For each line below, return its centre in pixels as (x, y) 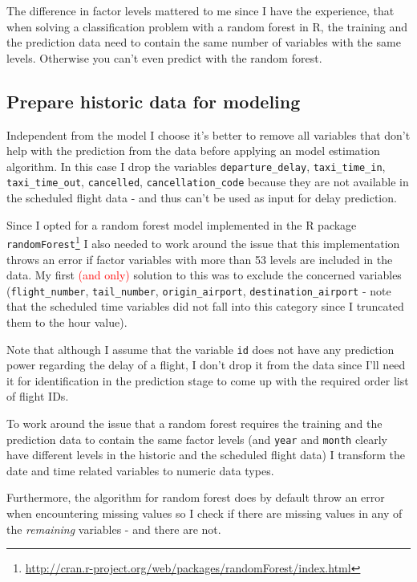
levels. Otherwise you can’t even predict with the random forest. (164, 57)
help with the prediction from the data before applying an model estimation (193, 151)
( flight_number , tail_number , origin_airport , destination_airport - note (199, 290)
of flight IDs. (38, 396)
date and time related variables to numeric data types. (140, 470)
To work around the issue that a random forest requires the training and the (194, 423)
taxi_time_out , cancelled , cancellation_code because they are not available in (208, 182)
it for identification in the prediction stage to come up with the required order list (208, 380)
